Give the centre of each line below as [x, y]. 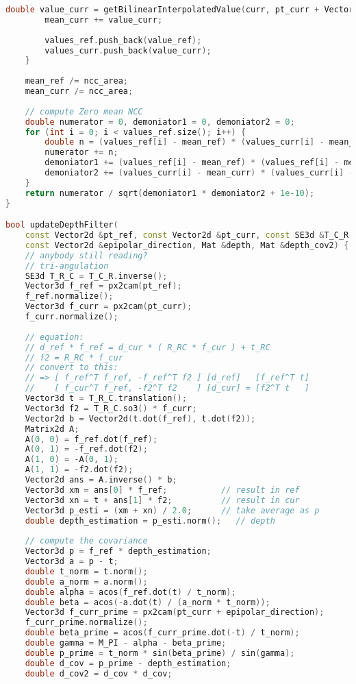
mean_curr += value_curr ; [104, 20]
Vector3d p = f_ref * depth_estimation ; [118, 551]
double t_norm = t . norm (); [86, 571]
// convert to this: [72, 368]
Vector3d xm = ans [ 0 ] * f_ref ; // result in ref [162, 490]
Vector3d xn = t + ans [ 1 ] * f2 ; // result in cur [162, 500]
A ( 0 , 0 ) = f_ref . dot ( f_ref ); [91, 439]
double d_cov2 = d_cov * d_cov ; [99, 673]
